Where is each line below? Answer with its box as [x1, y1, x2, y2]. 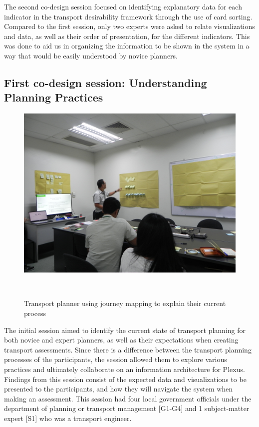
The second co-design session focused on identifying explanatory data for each [4, 1, 242, 11]
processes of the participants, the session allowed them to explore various [4, 354, 227, 364]
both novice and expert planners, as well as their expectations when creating [4, 334, 239, 345]
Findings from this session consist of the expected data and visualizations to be [4, 373, 247, 384]
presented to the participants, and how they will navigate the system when [4, 383, 233, 394]
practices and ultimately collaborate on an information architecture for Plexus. [4, 363, 245, 374]
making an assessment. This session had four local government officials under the [4, 393, 252, 403]
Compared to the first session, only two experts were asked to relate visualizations [4, 21, 255, 31]
